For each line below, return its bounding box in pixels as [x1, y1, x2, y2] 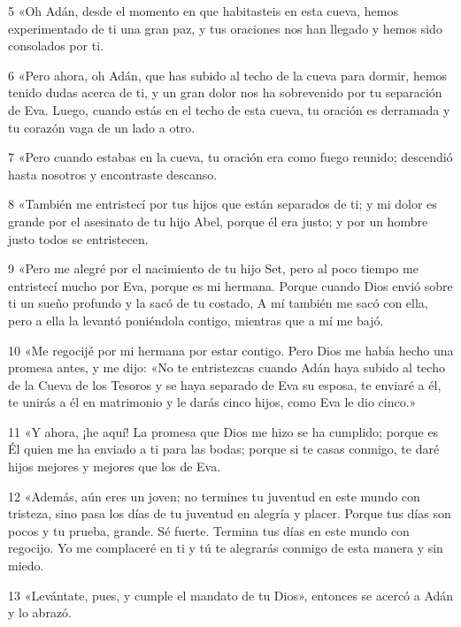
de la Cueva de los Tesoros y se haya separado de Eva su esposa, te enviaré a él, [8, 375, 442, 394]
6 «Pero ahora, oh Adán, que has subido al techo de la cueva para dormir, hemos [8, 65, 448, 84]
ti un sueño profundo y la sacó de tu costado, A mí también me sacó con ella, [8, 294, 428, 312]
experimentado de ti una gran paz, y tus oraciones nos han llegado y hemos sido [8, 19, 442, 37]
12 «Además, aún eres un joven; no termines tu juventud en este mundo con [8, 486, 420, 505]
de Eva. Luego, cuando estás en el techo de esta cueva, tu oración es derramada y [8, 100, 450, 119]
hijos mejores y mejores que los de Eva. [8, 457, 221, 476]
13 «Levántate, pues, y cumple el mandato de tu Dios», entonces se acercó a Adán [8, 585, 454, 604]
